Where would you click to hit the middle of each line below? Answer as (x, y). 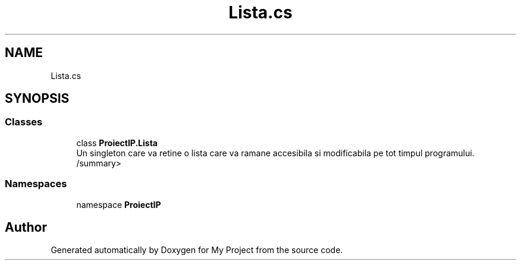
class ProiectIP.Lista (117, 143)
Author (26, 227)
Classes (24, 122)
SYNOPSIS (37, 99)
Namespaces (36, 184)
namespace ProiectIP (119, 204)
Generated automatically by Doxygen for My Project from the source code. (197, 250)
